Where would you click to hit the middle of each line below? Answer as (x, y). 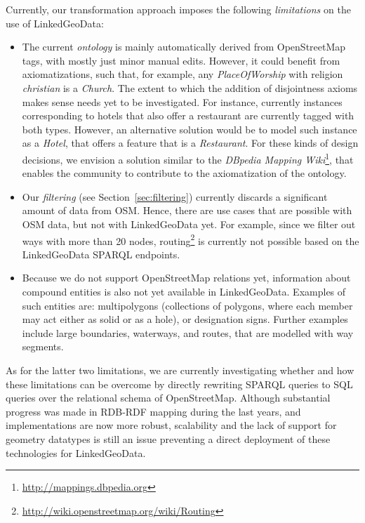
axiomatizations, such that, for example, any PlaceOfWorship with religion (182, 74)
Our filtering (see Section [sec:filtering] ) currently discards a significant (175, 196)
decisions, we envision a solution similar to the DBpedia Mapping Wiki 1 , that (188, 158)
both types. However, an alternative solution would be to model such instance (190, 129)
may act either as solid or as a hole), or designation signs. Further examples (185, 319)
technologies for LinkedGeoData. (76, 452)
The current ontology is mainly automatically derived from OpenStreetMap (184, 47)
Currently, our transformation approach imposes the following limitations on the (178, 9)
